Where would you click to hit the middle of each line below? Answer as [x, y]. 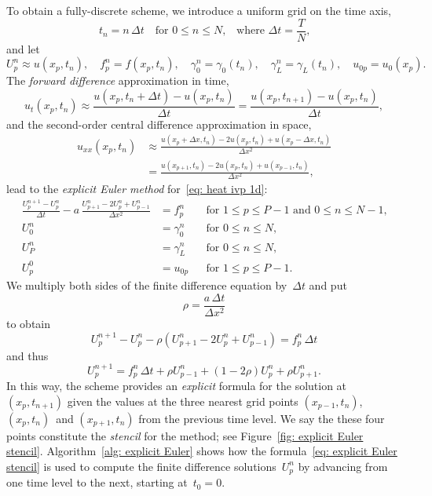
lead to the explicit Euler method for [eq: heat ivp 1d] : [137, 189]
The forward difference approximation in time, [118, 80]
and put [328, 285]
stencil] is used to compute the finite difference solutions [141, 466]
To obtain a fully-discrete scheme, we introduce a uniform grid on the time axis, [199, 10]
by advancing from [343, 466]
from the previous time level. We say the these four [262, 418]
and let [23, 48]
